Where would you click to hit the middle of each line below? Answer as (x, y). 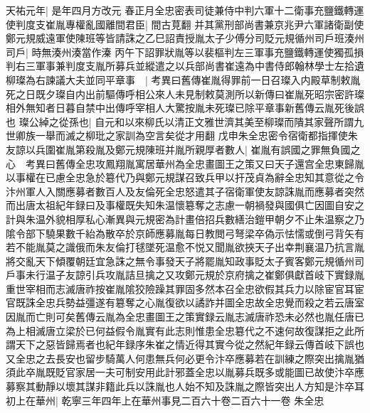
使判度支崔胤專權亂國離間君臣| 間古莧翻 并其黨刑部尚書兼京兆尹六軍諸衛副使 (185, 24)
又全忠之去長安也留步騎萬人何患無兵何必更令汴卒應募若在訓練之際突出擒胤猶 (185, 358)
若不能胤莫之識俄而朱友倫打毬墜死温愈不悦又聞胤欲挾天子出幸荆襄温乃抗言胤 (185, 247)
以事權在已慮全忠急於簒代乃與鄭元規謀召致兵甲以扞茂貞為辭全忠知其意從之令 (185, 177)
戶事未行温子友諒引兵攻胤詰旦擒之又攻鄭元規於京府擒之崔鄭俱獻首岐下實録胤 (185, 275)
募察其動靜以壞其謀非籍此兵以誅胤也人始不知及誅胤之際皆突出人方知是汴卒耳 (185, 386)
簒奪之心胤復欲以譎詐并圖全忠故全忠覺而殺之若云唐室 (239, 302)
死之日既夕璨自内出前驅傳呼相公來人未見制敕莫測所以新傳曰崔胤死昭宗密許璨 (185, 93)
